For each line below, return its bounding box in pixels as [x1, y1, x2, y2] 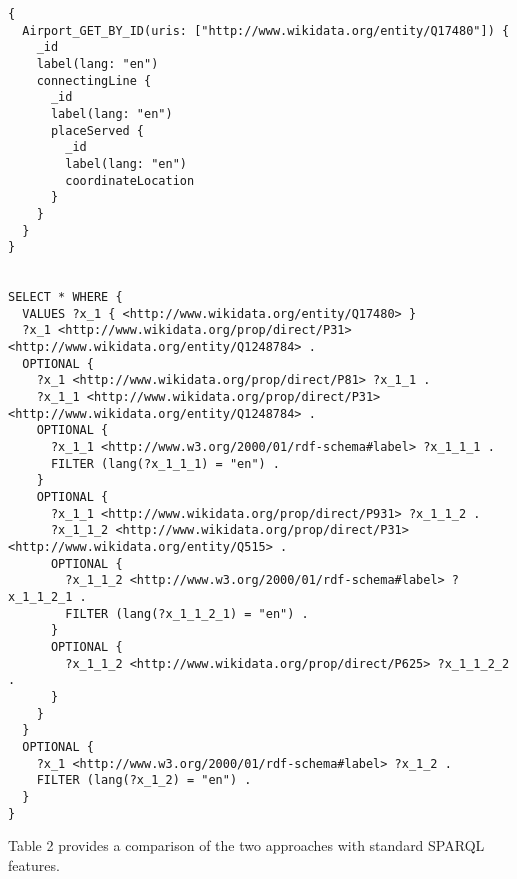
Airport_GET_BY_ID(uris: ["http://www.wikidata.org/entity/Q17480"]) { [22, 23, 510, 38]
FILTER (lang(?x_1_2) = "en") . [36, 773, 252, 788]
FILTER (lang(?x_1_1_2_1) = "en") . [65, 606, 309, 621]
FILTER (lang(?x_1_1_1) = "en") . [50, 456, 281, 471]
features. [8, 854, 60, 875]
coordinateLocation [65, 173, 195, 188]
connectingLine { [36, 73, 152, 88]
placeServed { [50, 123, 145, 138]
